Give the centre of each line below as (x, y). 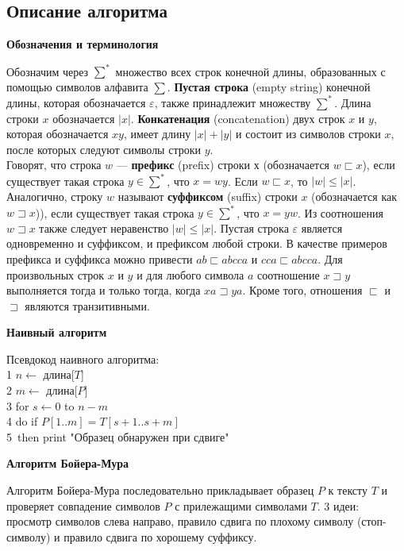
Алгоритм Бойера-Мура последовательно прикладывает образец (160, 490)
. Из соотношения (340, 212)
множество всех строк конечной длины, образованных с (250, 71)
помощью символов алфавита (77, 86)
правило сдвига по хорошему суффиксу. (160, 536)
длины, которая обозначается (76, 102)
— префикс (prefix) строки (183, 165)
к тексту (348, 490)
